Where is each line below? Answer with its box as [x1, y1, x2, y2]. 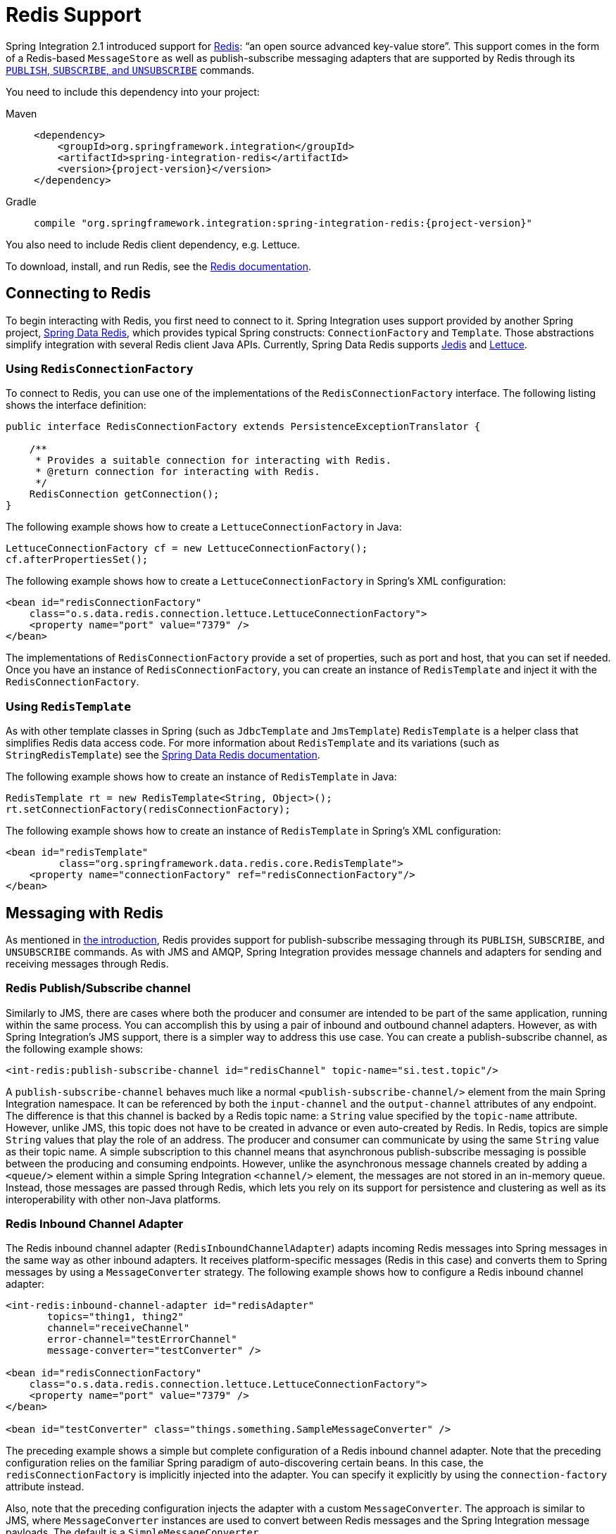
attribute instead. [6, 1481, 84, 1493]
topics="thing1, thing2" [47, 1311, 184, 1323]
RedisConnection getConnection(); [29, 488, 220, 500]
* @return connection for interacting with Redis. [35, 466, 320, 478]
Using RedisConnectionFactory [6, 361, 194, 376]
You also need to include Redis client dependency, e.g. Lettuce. [6, 238, 301, 251]
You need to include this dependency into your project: [6, 85, 260, 98]
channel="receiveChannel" [47, 1322, 190, 1334]
